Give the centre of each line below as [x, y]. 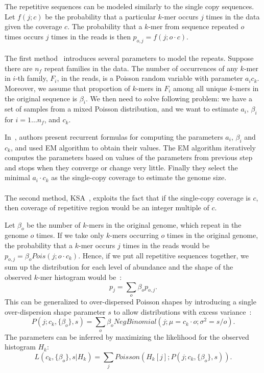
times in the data [233, 16]
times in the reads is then [91, 36]
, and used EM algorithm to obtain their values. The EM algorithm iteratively [133, 147]
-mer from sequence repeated [193, 26]
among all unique [200, 88]
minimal [17, 177]
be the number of [54, 224]
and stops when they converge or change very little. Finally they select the [121, 167]
